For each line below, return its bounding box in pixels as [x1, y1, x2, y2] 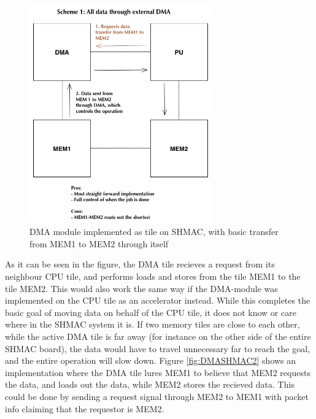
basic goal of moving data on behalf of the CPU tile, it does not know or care [5, 306, 296, 318]
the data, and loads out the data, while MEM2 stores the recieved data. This [5, 378, 295, 391]
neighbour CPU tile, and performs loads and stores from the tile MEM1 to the [5, 270, 301, 283]
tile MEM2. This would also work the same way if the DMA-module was [5, 282, 278, 294]
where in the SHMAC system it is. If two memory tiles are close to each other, [5, 318, 300, 331]
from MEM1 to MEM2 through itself [29, 237, 169, 250]
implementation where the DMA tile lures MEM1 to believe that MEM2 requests [5, 366, 310, 379]
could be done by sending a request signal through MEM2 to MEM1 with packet [5, 390, 309, 403]
